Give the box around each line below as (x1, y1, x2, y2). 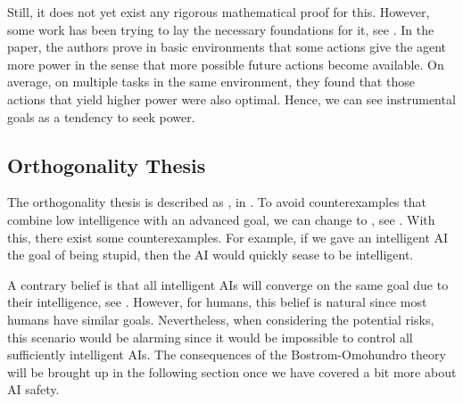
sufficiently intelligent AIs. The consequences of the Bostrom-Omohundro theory (7, 345, 446, 364)
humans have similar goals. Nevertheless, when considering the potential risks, (7, 309, 434, 328)
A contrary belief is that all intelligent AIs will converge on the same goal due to (7, 275, 449, 293)
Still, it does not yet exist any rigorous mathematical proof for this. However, (7, 3, 430, 21)
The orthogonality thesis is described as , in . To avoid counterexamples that (7, 193, 426, 211)
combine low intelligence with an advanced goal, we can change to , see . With (7, 210, 435, 228)
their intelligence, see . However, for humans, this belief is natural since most (7, 293, 427, 311)
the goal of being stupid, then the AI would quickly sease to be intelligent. (7, 245, 414, 264)
